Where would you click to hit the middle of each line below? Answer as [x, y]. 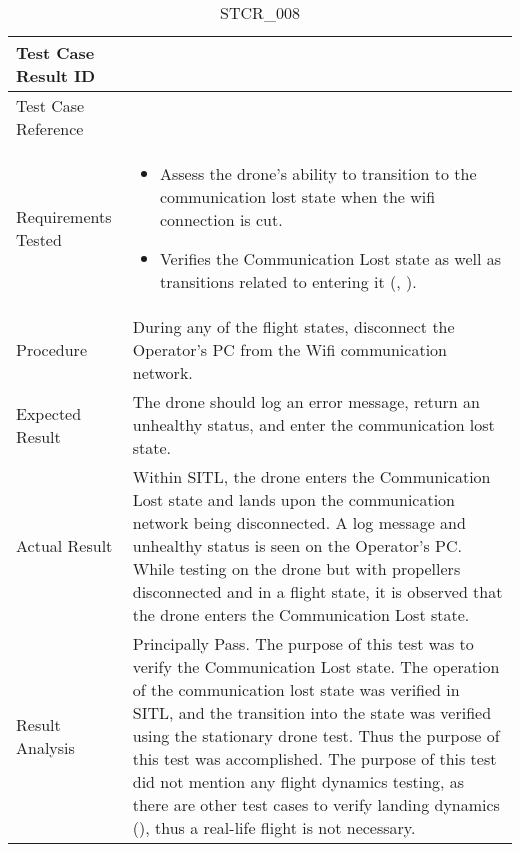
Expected [49, 413]
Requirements [64, 216]
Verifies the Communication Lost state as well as [330, 258]
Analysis [45, 747]
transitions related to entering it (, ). [288, 281]
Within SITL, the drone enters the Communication [311, 476]
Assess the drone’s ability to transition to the [318, 173]
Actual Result [64, 545]
